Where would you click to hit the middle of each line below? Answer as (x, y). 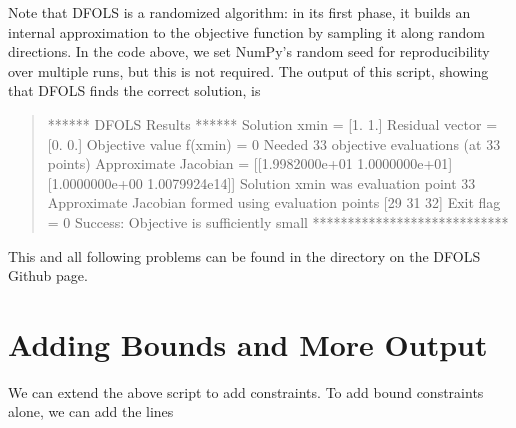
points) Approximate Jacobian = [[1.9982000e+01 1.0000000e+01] (250, 163)
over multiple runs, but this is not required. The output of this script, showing (248, 70)
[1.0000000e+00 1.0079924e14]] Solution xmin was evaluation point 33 (261, 182)
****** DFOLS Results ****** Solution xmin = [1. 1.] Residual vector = (272, 123)
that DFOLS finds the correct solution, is (134, 90)
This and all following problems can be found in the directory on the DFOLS (244, 255)
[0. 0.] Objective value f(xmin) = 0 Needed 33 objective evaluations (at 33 (274, 143)
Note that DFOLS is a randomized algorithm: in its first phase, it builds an (239, 12)
